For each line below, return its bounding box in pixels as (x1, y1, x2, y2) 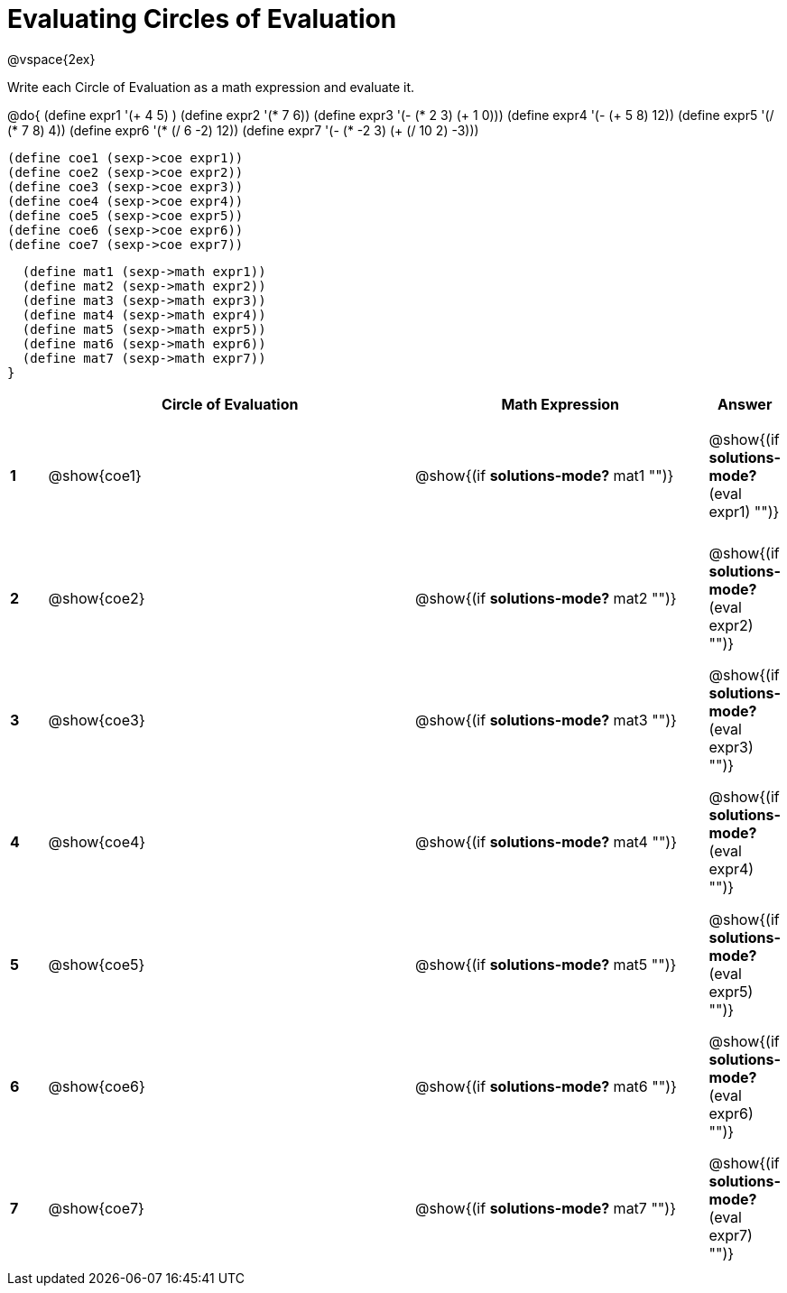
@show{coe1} (48, 466, 142, 485)
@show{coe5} (48, 955, 145, 974)
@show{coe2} (48, 588, 145, 607)
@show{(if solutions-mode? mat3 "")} (414, 711, 677, 730)
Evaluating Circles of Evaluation (7, 4, 397, 34)
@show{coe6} (48, 1077, 145, 1096)
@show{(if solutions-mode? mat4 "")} (414, 833, 678, 852)
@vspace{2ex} (7, 51, 96, 67)
